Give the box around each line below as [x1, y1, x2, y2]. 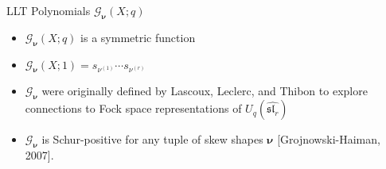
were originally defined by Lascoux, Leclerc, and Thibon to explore [41, 83, 368, 99]
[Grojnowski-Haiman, [277, 131, 380, 148]
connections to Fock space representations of [25, 100, 242, 117]
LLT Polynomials [6, 2, 91, 18]
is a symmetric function [80, 29, 196, 45]
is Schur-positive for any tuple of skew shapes [41, 131, 263, 148]
